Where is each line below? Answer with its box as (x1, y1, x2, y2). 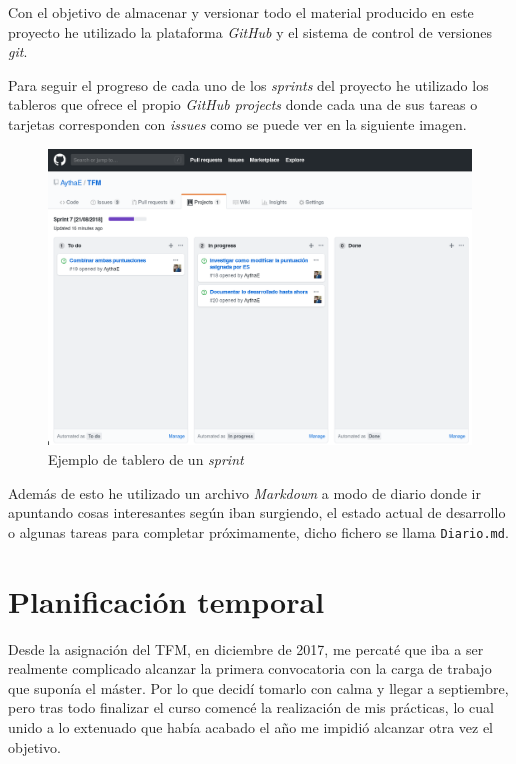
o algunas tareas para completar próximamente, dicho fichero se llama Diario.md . (8, 521, 509, 542)
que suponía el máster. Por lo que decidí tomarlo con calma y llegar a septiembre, (8, 677, 509, 698)
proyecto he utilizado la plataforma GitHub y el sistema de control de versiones (8, 21, 493, 42)
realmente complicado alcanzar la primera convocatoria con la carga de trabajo (8, 658, 492, 679)
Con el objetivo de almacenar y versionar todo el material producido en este (8, 2, 474, 22)
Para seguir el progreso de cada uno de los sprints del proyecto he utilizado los (8, 74, 489, 95)
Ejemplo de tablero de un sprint (48, 449, 244, 470)
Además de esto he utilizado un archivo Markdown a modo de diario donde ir (8, 482, 481, 503)
